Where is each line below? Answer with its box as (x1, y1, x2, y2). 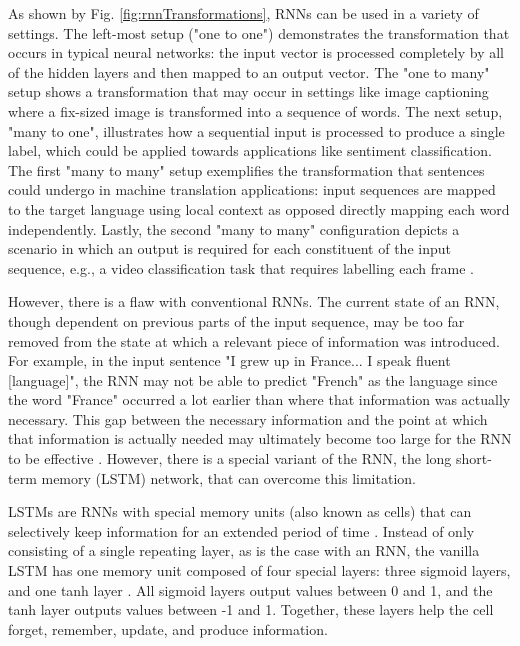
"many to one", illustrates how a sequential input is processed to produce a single (8, 120, 505, 141)
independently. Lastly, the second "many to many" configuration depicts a (8, 218, 460, 239)
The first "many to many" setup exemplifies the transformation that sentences (8, 159, 485, 180)
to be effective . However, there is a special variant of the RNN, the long (8, 448, 452, 469)
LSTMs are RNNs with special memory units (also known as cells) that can (8, 501, 472, 522)
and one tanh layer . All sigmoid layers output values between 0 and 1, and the (8, 579, 493, 600)
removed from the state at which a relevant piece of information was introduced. (8, 330, 500, 351)
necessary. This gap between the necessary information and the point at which (8, 408, 488, 429)
